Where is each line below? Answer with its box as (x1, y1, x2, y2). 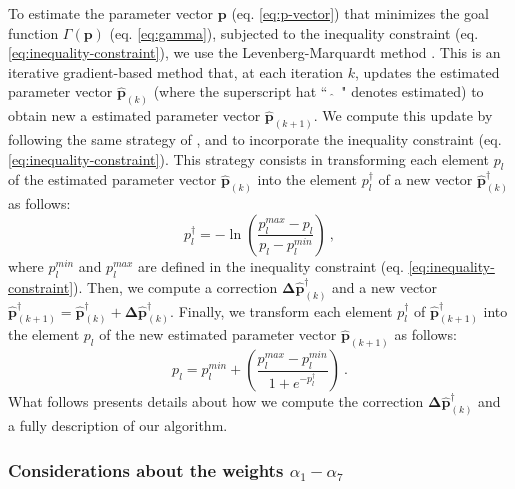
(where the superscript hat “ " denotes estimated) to (153, 81, 484, 102)
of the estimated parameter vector (8, 169, 217, 190)
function (8, 22, 59, 43)
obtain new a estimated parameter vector (8, 105, 261, 126)
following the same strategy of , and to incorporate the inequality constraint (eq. (8, 129, 502, 150)
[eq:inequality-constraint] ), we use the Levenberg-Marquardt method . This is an (8, 42, 501, 63)
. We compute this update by (313, 105, 493, 126)
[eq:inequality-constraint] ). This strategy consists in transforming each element (8, 148, 489, 169)
